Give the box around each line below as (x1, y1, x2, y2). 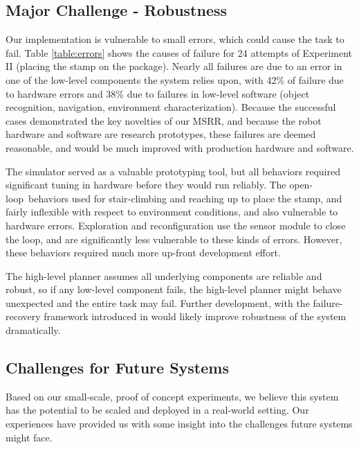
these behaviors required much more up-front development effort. (6, 245, 281, 260)
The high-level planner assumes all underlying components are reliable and (6, 268, 322, 283)
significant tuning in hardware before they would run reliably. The (6, 177, 286, 192)
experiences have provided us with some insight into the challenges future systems (6, 416, 353, 431)
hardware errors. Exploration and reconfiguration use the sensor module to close (6, 218, 346, 232)
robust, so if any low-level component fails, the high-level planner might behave (6, 282, 342, 297)
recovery (6, 309, 41, 324)
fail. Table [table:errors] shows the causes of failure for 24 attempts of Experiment (6, 45, 353, 60)
